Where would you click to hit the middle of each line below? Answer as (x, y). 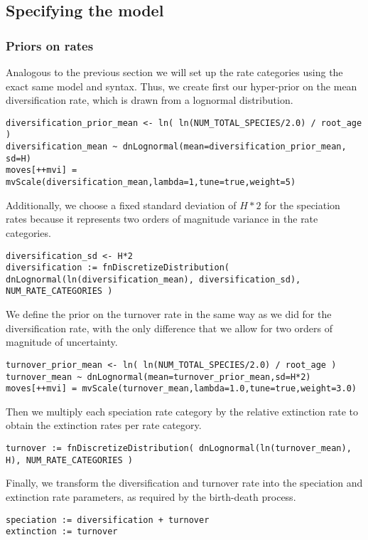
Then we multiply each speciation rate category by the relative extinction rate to (182, 411)
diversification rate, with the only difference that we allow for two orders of (169, 328)
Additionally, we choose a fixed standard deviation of (121, 205)
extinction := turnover (62, 532)
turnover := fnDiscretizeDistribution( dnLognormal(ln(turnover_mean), (179, 449)
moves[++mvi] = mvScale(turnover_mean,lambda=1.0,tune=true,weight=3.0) (181, 389)
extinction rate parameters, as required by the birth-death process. (151, 496)
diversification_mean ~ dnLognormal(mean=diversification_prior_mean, (176, 147)
